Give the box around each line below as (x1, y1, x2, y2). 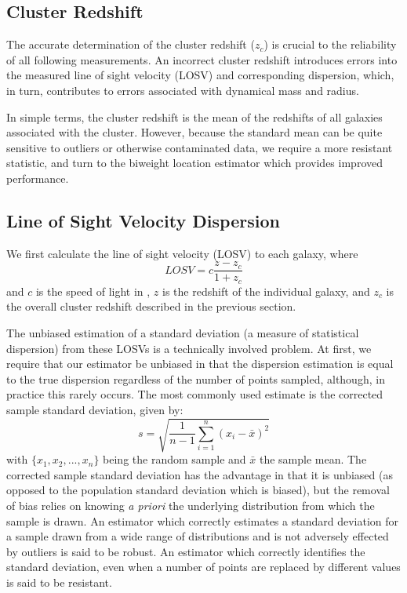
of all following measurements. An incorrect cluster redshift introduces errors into (6, 51, 398, 67)
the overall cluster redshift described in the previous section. (6, 298, 296, 315)
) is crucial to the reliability (263, 36, 397, 53)
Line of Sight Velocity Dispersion (6, 208, 280, 232)
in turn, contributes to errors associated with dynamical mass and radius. (6, 82, 359, 98)
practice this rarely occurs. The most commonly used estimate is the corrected (6, 386, 383, 402)
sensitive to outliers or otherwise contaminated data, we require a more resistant (6, 139, 393, 155)
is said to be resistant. (6, 573, 112, 590)
